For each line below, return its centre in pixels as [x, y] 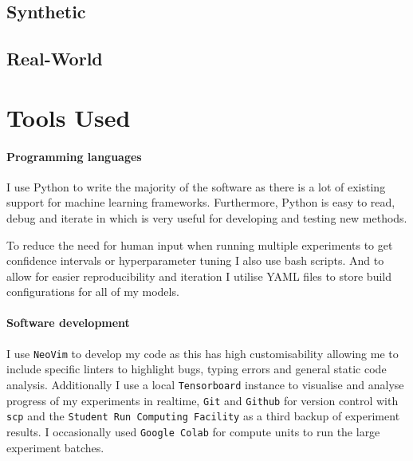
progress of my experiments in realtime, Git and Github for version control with [203, 400]
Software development [68, 323]
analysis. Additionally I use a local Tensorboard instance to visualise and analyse [205, 384]
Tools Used [69, 117]
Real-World [55, 59]
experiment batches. [55, 447]
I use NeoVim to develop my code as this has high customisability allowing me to [203, 353]
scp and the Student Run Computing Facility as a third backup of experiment [203, 416]
